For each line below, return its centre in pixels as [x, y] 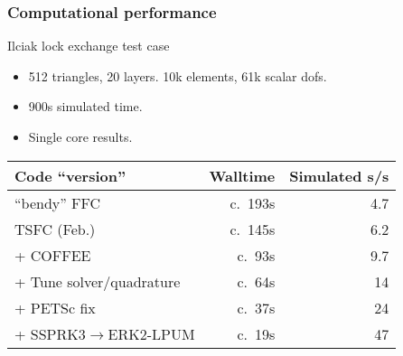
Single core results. [80, 136]
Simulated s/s [339, 175]
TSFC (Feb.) [55, 229]
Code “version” [70, 175]
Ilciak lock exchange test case [89, 46]
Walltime [242, 175]
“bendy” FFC [58, 202]
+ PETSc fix [55, 307]
